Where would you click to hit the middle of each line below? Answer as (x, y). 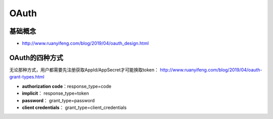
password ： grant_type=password (58, 100)
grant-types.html (27, 77)
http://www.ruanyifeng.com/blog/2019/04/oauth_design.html (85, 44)
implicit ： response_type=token (56, 93)
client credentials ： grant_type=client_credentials (74, 107)
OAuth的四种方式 (36, 57)
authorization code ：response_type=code (67, 86)
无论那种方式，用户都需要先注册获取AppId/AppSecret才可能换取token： (84, 70)
